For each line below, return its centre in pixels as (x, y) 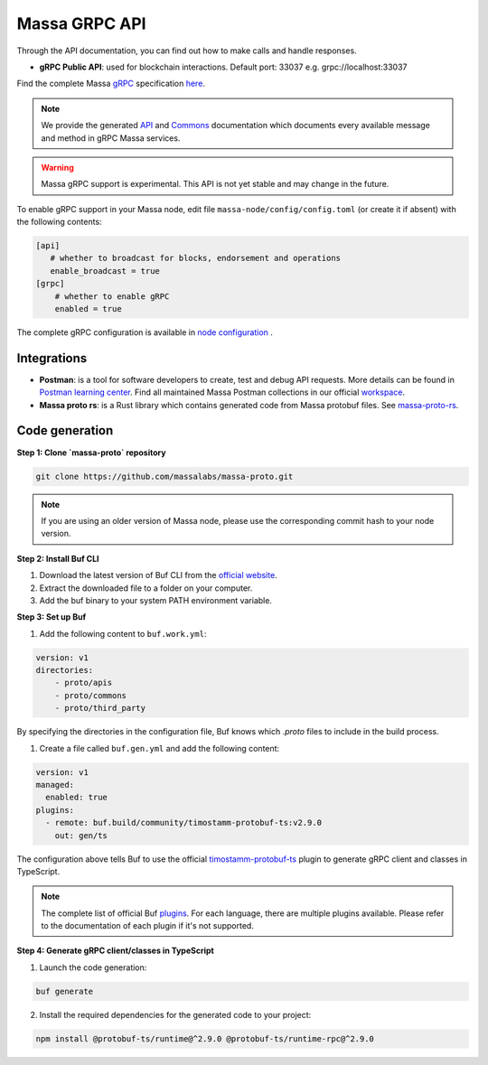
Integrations (52, 358)
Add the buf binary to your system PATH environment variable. (156, 600)
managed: (55, 785)
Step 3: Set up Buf (52, 617)
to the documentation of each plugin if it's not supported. (148, 926)
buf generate (65, 991)
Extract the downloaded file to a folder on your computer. (146, 588)
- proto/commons (90, 695)
